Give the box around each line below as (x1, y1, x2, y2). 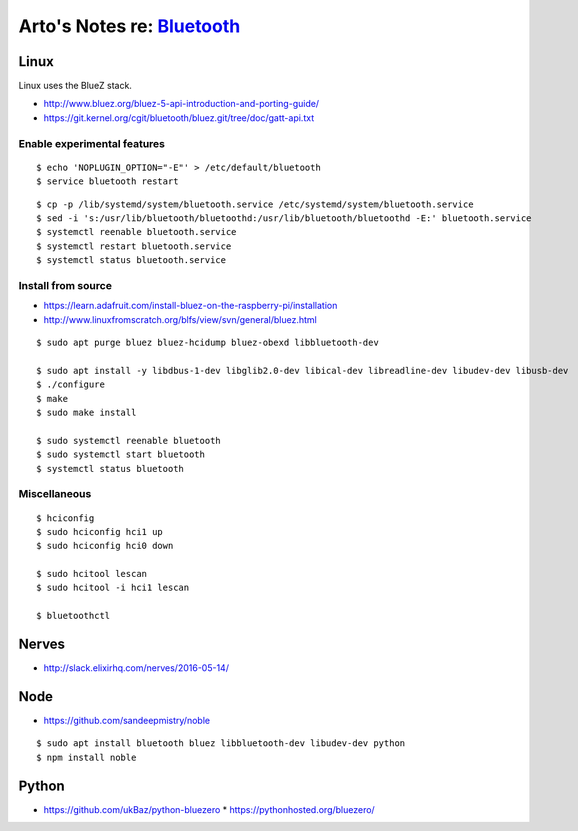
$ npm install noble (36, 751, 137, 763)
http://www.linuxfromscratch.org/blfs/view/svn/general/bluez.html (43, 313, 317, 325)
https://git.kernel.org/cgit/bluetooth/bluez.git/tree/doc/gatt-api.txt (43, 111, 315, 124)
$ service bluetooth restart (36, 176, 179, 187)
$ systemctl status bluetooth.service (36, 255, 227, 266)
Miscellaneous (18, 487, 92, 501)
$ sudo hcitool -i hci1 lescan (36, 582, 190, 594)
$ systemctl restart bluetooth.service (36, 240, 232, 252)
